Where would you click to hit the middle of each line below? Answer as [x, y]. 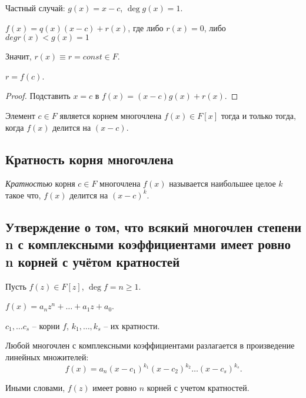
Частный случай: [35, 8]
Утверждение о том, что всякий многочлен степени [154, 226]
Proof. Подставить [38, 96]
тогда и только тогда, [258, 115]
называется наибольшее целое [222, 183]
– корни [46, 325]
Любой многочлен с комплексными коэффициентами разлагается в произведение [150, 345]
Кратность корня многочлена [89, 159]
